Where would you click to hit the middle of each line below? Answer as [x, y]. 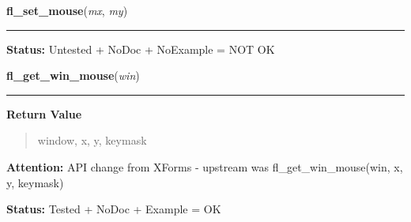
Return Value [44, 113]
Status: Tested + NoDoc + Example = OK [114, 209]
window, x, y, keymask [92, 140]
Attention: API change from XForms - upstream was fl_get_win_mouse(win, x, [205, 166]
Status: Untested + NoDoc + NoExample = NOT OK [141, 49]
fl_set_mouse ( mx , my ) [67, 10]
